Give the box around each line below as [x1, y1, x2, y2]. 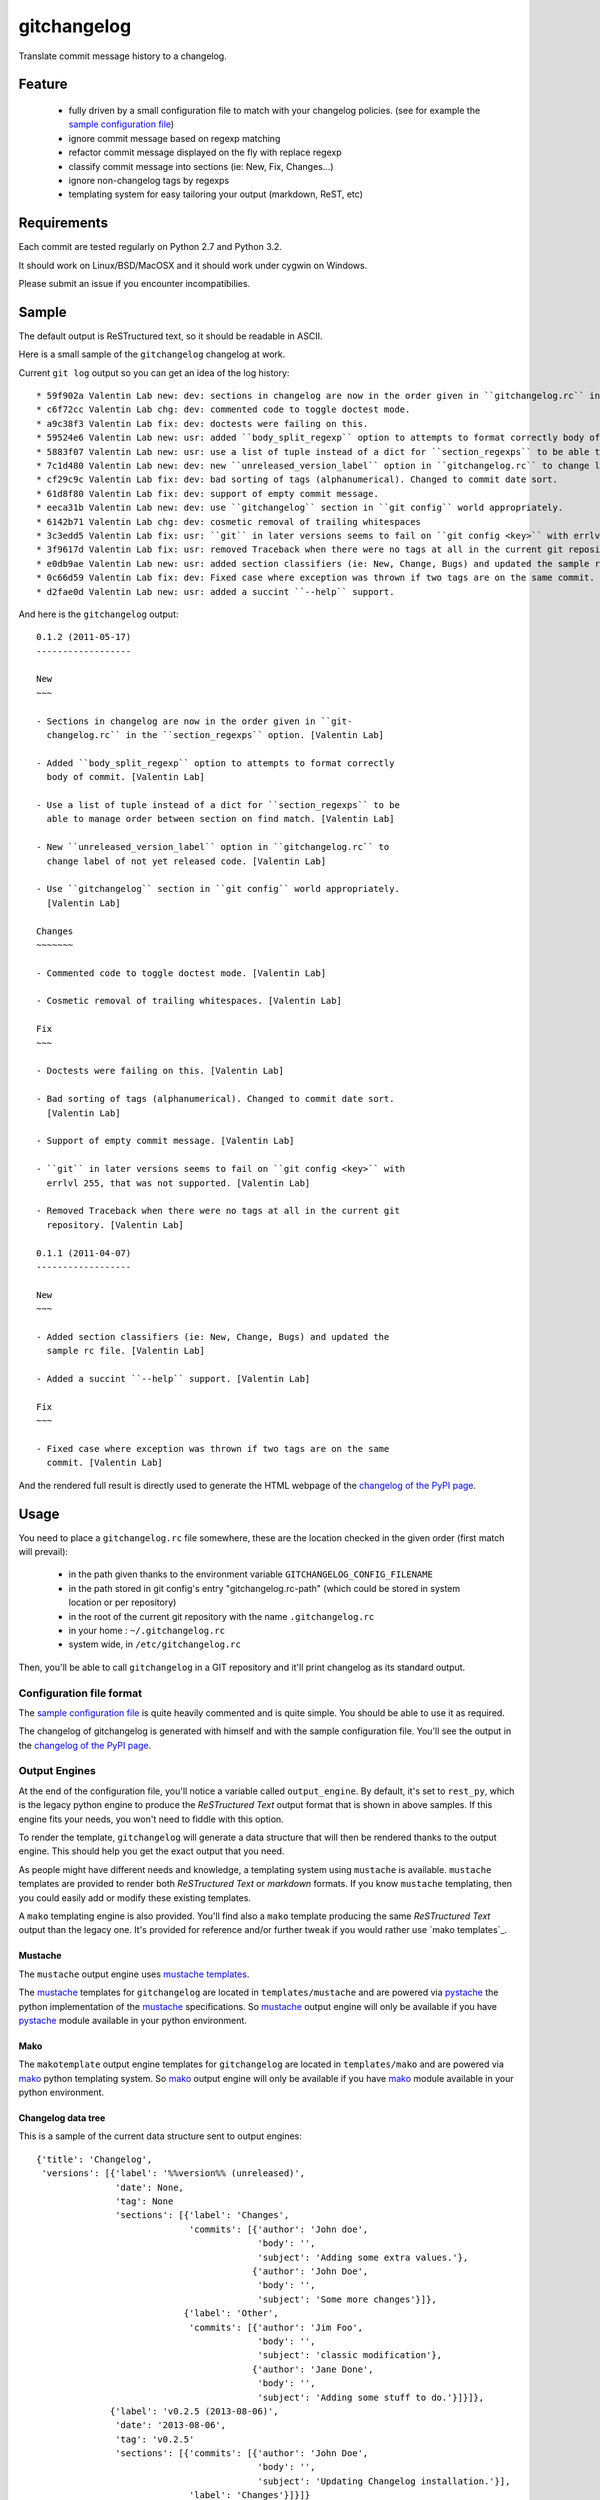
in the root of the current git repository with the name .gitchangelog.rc [68, 1610, 375, 1622]
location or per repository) [68, 1596, 177, 1609]
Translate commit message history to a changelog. [18, 50, 227, 62]
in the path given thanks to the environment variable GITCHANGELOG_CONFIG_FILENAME [68, 1568, 434, 1580]
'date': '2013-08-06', [115, 2420, 227, 2431]
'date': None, [115, 2181, 185, 2193]
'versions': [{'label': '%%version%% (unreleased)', [41, 2168, 305, 2179]
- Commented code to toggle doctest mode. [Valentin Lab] [36, 967, 327, 979]
